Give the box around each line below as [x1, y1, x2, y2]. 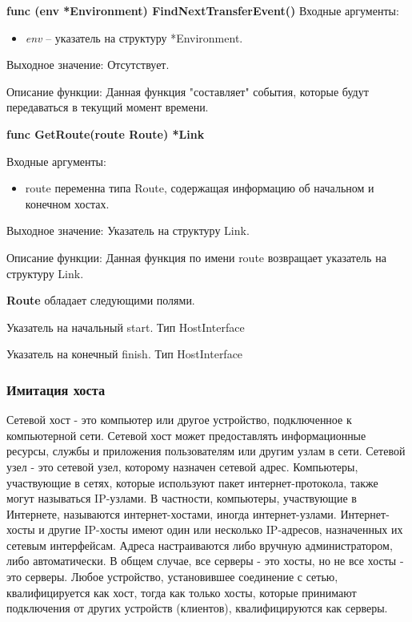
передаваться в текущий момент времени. [6, 99, 209, 115]
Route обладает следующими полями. [6, 292, 195, 309]
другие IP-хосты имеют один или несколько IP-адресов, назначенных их [48, 521, 403, 538]
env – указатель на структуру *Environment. [25, 29, 243, 46]
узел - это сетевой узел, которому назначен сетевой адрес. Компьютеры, [6, 458, 358, 475]
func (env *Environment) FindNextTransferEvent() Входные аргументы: [6, 2, 399, 18]
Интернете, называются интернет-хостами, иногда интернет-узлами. [6, 505, 337, 522]
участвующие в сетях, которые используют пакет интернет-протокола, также [6, 474, 378, 491]
